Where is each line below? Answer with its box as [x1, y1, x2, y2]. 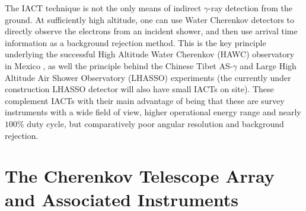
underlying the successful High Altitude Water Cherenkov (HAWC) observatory [5, 48, 295, 60]
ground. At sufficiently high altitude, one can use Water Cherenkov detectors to [5, 13, 295, 25]
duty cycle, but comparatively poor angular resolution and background [27, 117, 284, 129]
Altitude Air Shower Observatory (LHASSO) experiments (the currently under [5, 71, 291, 83]
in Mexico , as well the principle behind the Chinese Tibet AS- [5, 59, 233, 72]
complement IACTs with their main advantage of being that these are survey [5, 94, 285, 106]
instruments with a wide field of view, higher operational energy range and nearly [5, 106, 301, 118]
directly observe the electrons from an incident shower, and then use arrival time [5, 25, 298, 37]
